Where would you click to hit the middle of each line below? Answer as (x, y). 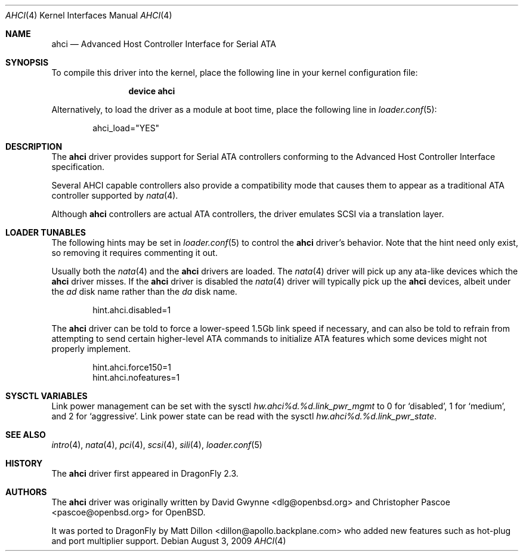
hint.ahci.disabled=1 (132, 310)
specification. (78, 167)
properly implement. (91, 349)
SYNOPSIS (27, 62)
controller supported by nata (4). (115, 195)
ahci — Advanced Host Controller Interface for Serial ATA (164, 44)
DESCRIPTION (34, 146)
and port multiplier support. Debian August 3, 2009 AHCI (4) (169, 541)
